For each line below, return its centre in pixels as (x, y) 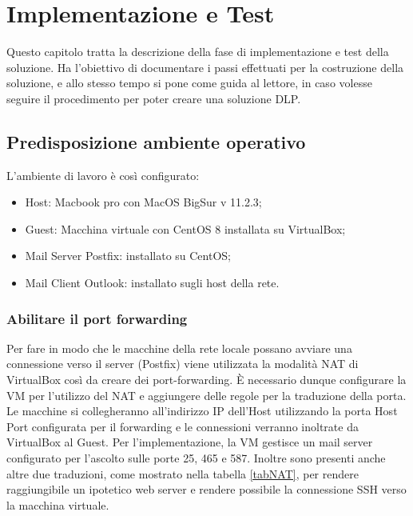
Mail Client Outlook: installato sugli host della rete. (152, 283)
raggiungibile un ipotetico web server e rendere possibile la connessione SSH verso (206, 489)
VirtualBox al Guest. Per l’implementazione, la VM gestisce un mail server (190, 442)
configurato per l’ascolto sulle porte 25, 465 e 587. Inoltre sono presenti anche (196, 458)
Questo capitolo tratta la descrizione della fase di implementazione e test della (198, 52)
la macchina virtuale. (58, 504)
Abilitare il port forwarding (97, 318)
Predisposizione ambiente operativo (156, 141)
